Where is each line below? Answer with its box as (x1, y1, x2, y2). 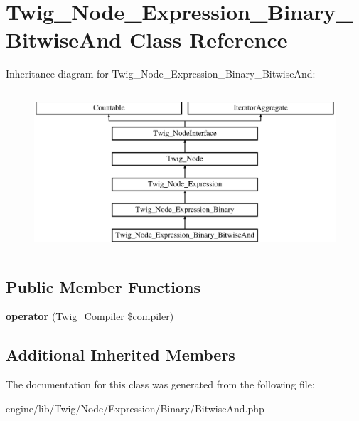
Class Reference (129, 25, 288, 54)
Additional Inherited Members (6, 343, 235, 366)
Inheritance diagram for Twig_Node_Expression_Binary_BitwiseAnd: (6, 66, 316, 81)
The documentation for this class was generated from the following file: (6, 377, 315, 392)
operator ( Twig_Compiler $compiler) (6, 309, 174, 324)
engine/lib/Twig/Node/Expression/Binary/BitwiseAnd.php (6, 400, 264, 415)
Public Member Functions (6, 275, 200, 297)
